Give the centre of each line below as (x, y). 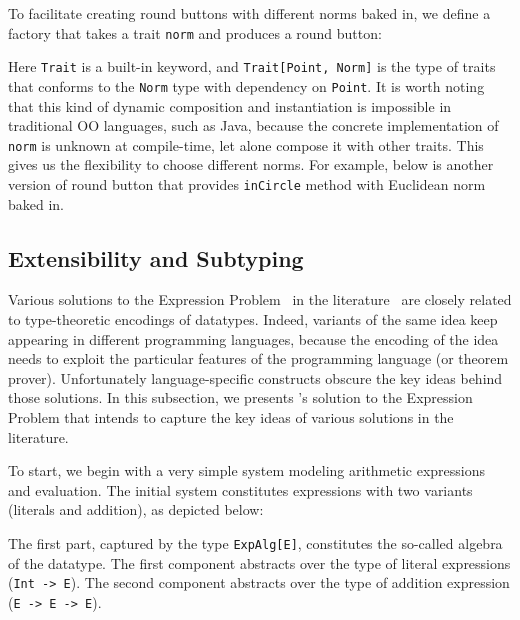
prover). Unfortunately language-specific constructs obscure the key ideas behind (255, 377)
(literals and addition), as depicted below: (136, 509)
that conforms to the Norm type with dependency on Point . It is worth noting (246, 85)
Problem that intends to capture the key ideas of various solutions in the (231, 417)
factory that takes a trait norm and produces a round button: (195, 32)
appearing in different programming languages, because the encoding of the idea (253, 338)
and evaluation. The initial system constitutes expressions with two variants (240, 489)
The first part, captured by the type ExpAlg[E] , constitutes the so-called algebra (255, 542)
